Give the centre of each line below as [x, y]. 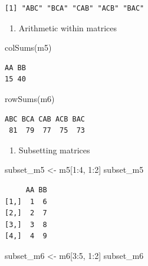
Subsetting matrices [54, 150]
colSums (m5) [28, 47]
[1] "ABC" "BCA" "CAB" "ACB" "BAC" [75, 8]
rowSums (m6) [30, 98]
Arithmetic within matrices [68, 27]
